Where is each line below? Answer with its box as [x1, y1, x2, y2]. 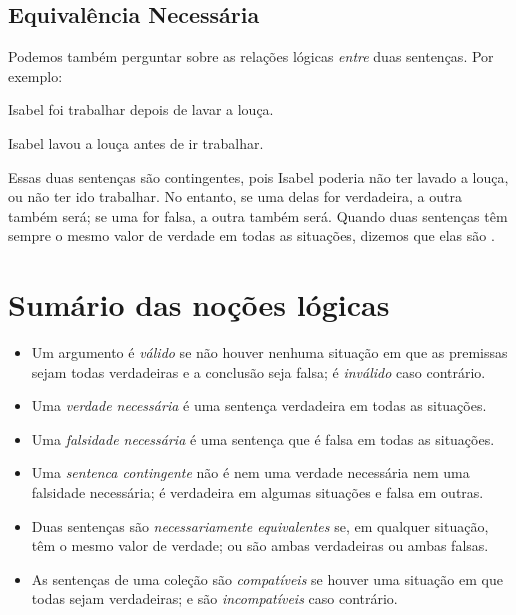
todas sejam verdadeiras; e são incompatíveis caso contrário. [31, 588, 398, 609]
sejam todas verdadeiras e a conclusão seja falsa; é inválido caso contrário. [31, 361, 486, 382]
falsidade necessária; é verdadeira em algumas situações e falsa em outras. [31, 482, 484, 503]
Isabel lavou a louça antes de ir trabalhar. [8, 132, 264, 153]
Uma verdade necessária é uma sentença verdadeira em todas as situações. [31, 395, 487, 416]
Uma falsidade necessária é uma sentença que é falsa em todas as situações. [31, 428, 495, 449]
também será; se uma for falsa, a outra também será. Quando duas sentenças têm [8, 205, 508, 226]
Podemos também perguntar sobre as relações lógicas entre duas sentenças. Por [8, 46, 494, 67]
